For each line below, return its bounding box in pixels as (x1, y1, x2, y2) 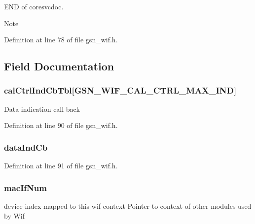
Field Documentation (4, 59, 114, 74)
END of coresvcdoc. (4, 1, 64, 11)
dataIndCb (4, 141, 48, 153)
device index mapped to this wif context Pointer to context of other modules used (4, 201, 252, 211)
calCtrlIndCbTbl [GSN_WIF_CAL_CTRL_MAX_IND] (4, 84, 237, 96)
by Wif (4, 210, 25, 221)
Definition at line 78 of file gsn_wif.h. (4, 34, 118, 45)
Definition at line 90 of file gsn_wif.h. (4, 120, 118, 130)
